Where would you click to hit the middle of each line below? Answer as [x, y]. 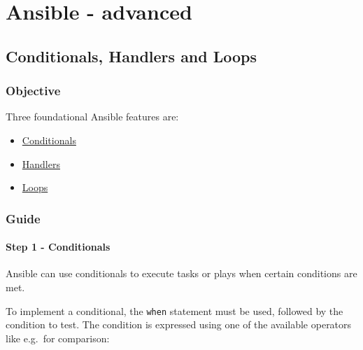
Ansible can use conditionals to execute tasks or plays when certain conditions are [181, 273]
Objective [33, 91]
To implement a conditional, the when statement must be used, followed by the [175, 310]
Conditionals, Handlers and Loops [131, 56]
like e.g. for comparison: [58, 338]
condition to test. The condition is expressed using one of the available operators [179, 324]
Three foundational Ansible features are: [92, 117]
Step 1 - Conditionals [58, 247]
